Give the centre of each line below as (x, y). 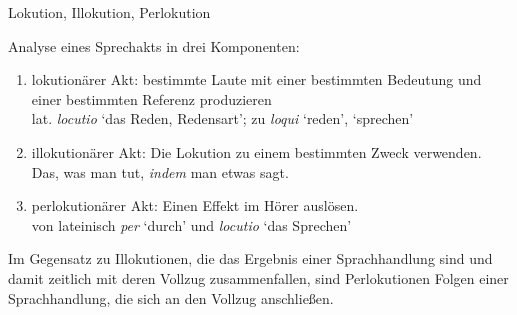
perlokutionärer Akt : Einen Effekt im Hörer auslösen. (195, 205)
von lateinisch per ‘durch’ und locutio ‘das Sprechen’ (191, 224)
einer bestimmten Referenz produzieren (151, 98)
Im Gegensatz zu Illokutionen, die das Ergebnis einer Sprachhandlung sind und (250, 258)
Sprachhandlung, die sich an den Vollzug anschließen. (171, 297)
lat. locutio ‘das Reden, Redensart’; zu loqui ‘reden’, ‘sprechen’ (222, 118)
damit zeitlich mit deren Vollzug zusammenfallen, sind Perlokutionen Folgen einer (258, 277)
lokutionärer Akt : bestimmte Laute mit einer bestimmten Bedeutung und (256, 79)
